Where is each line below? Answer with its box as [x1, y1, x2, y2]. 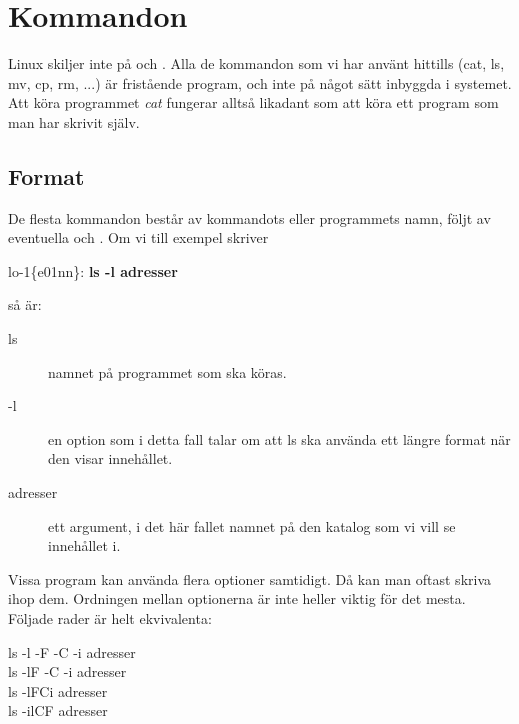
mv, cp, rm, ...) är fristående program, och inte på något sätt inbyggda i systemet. [8, 72, 512, 93]
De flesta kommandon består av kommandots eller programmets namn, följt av [8, 207, 491, 228]
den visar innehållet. [48, 448, 173, 469]
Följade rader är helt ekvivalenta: [8, 608, 212, 629]
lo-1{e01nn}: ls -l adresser [8, 260, 178, 281]
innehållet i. [48, 535, 121, 556]
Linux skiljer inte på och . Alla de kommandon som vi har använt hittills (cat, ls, [8, 53, 505, 74]
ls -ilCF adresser [8, 700, 108, 721]
